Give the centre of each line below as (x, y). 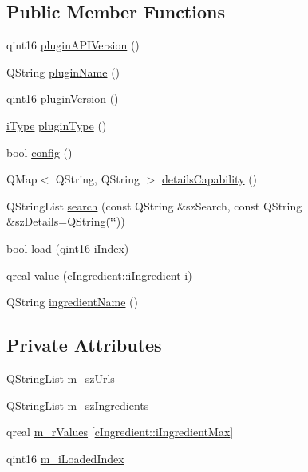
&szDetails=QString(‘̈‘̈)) (66, 221)
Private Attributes (84, 345)
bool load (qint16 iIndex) (68, 248)
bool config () (39, 152)
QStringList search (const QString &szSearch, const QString (154, 205)
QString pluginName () (63, 71)
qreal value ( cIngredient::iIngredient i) (99, 275)
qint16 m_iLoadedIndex (65, 458)
